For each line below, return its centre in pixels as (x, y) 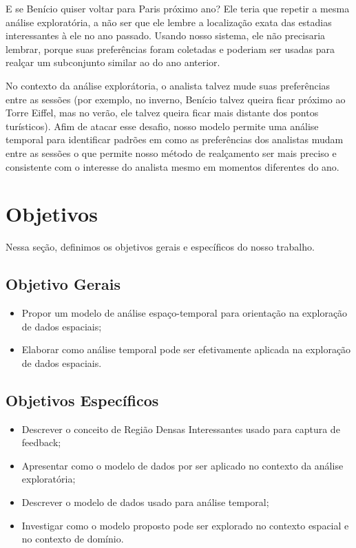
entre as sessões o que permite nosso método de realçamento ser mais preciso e (171, 152)
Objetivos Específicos (82, 400)
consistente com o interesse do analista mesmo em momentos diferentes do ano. (172, 166)
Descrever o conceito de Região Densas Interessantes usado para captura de (181, 429)
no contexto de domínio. (73, 539)
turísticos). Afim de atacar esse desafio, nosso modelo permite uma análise (162, 126)
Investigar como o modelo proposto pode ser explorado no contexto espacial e (185, 525)
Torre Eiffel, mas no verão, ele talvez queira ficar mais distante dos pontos (162, 113)
